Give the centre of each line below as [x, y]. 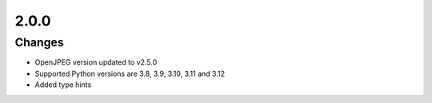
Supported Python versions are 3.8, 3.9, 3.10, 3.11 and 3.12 [130, 73]
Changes [39, 42]
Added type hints [63, 85]
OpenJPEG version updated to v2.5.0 [96, 62]
